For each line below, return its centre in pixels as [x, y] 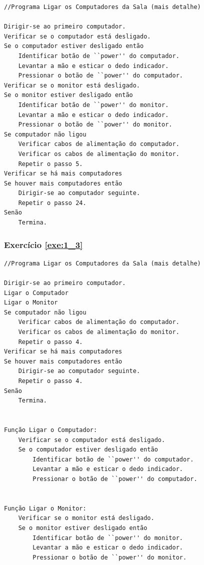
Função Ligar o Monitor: [45, 508]
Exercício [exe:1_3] [43, 244]
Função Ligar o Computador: [51, 430]
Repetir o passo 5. [50, 164]
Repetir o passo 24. [52, 203]
